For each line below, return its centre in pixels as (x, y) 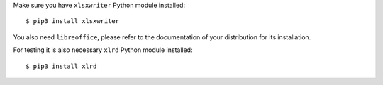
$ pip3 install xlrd (61, 66)
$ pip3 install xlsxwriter (73, 21)
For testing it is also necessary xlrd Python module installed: (103, 50)
